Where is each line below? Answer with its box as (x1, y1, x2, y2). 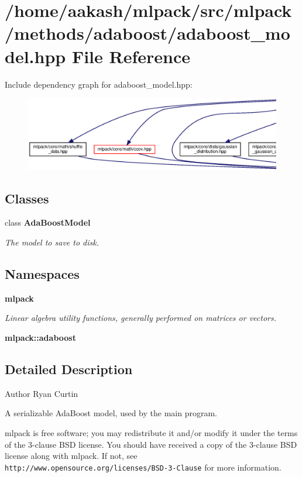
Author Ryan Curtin (5, 387, 78, 399)
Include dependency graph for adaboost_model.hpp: (5, 78, 193, 90)
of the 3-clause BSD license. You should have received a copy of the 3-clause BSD (5, 438, 297, 450)
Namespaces (5, 265, 80, 283)
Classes (5, 189, 49, 207)
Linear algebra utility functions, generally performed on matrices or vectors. (5, 312, 277, 324)
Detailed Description (5, 360, 133, 378)
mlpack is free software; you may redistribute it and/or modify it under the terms (5, 427, 298, 439)
